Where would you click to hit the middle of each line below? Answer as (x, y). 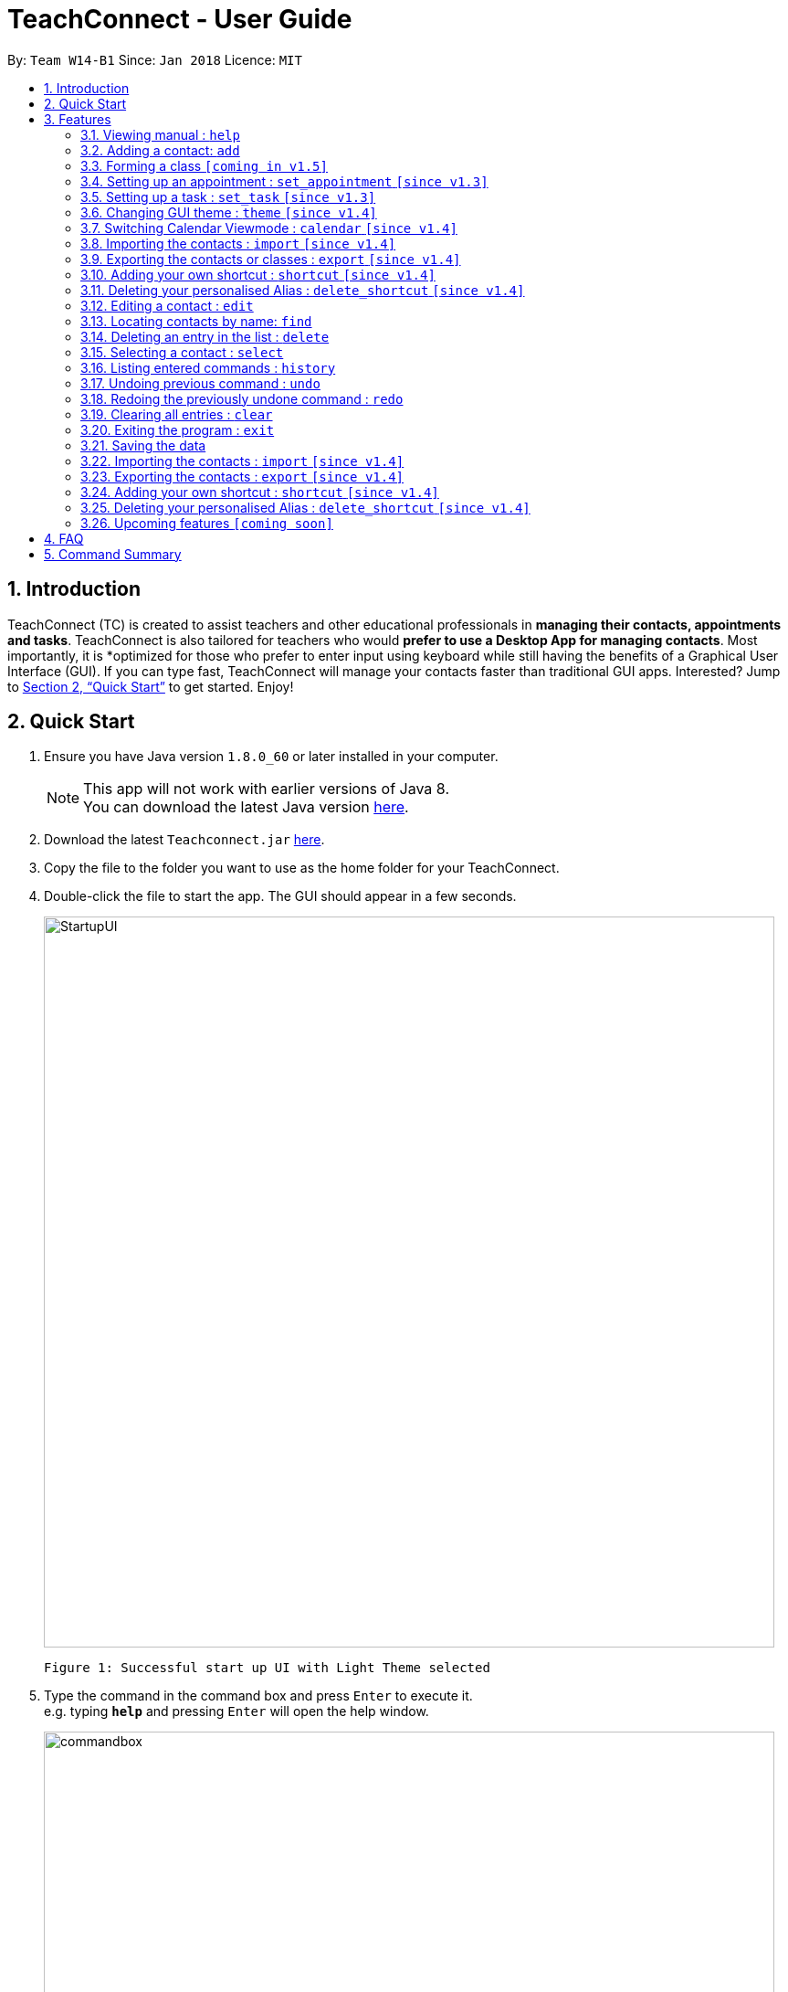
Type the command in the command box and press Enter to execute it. (258, 1696)
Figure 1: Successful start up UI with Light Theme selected (267, 1668)
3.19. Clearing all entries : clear (177, 414)
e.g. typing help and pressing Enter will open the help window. (236, 1711)
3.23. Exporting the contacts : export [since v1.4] (242, 476)
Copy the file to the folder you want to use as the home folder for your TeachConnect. (302, 868)
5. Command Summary (113, 554)
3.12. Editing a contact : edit (167, 305)
